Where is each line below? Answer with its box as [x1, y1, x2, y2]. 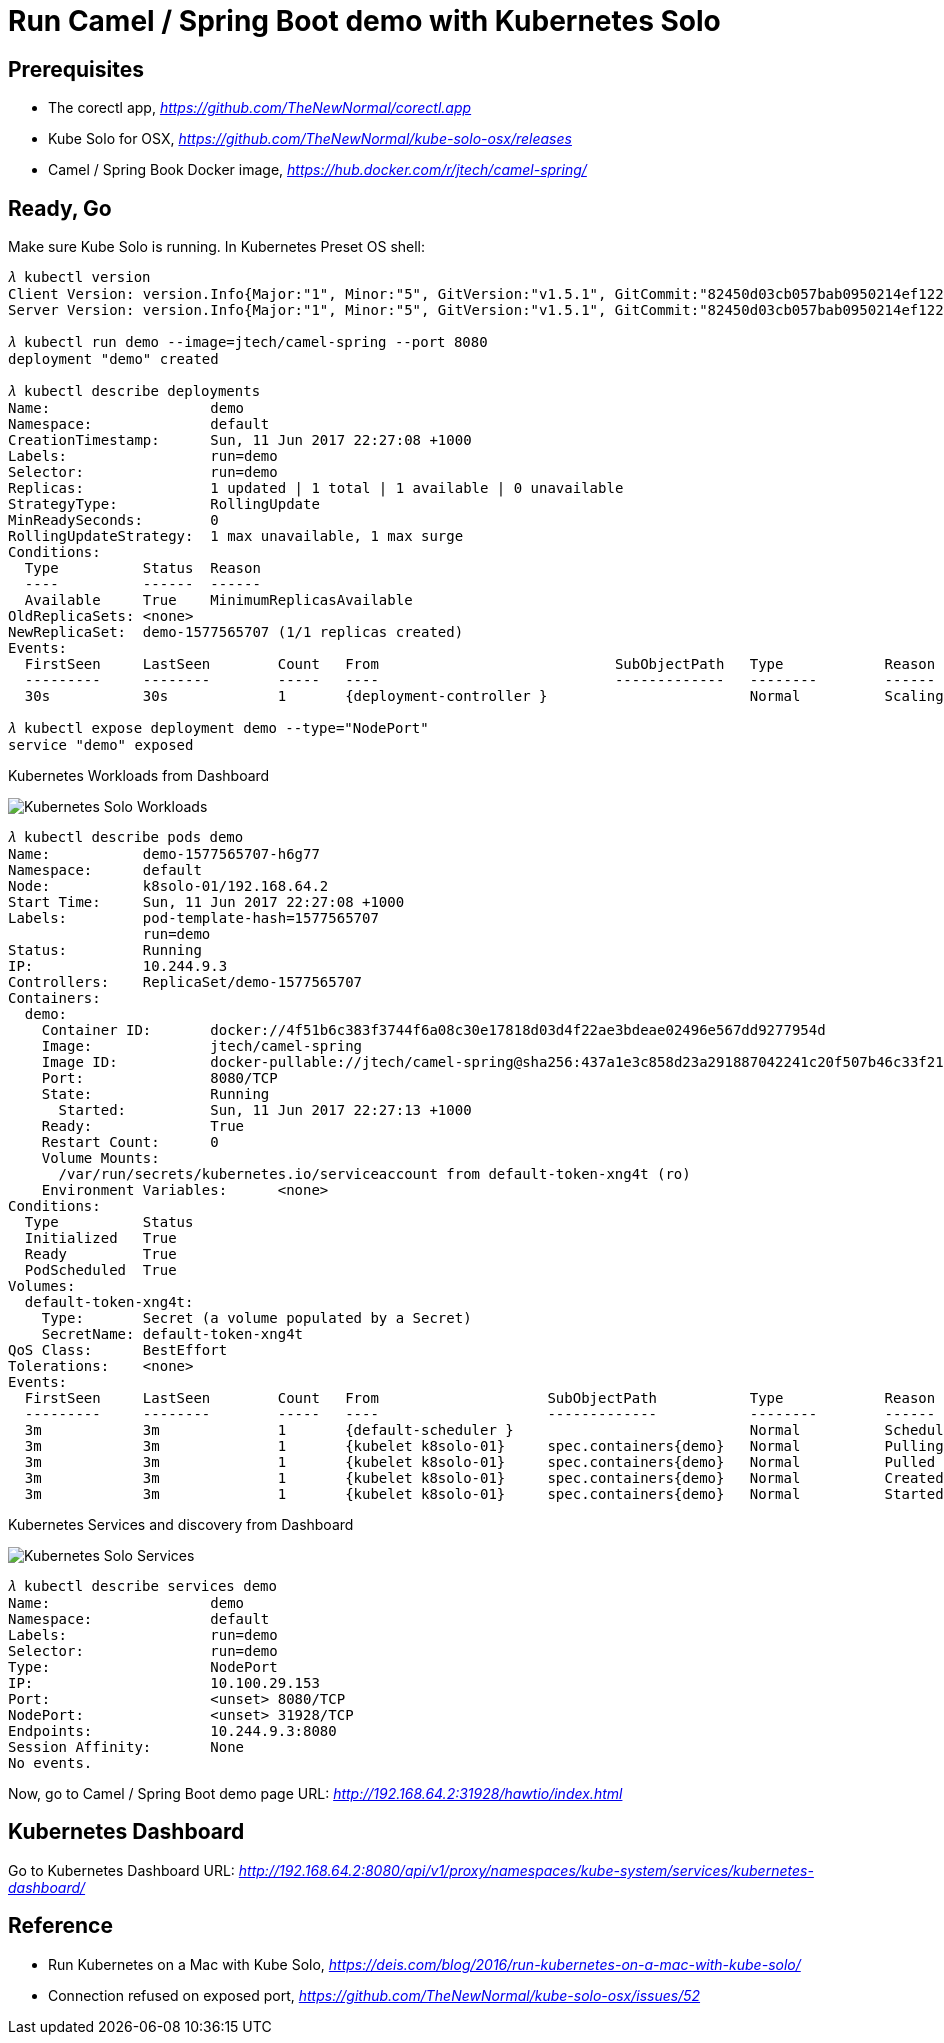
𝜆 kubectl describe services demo [8, 1578, 277, 1595]
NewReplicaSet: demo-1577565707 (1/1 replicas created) [8, 624, 464, 641]
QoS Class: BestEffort [8, 1342, 228, 1359]
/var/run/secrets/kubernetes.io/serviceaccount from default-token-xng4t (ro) [58, 1166, 691, 1183]
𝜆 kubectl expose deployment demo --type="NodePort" [8, 720, 429, 737]
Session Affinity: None [8, 1739, 245, 1756]
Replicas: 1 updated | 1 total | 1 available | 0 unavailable [8, 480, 624, 497]
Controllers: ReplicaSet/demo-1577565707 [8, 974, 363, 991]
